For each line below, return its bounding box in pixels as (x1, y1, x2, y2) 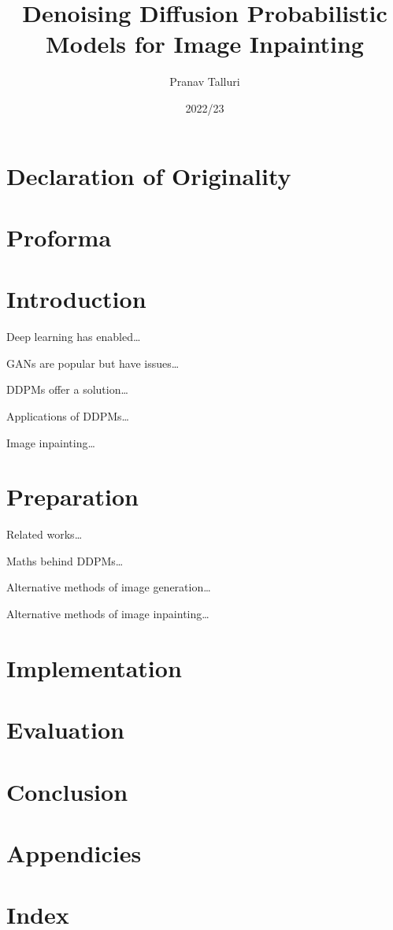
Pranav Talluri (169, 73, 240, 90)
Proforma (6, 220, 112, 253)
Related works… (6, 526, 83, 543)
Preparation (6, 480, 139, 513)
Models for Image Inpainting (46, 28, 364, 60)
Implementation (6, 651, 182, 684)
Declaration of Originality (6, 159, 291, 191)
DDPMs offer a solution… (6, 381, 128, 398)
